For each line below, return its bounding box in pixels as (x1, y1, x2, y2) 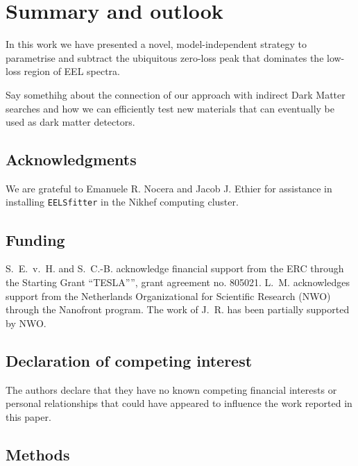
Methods (6, 443, 70, 465)
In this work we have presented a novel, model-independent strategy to (6, 37, 307, 51)
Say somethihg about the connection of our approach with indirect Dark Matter (6, 87, 346, 101)
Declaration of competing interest (6, 349, 253, 371)
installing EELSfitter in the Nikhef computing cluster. (6, 194, 239, 209)
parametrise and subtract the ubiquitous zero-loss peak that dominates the (6, 50, 324, 65)
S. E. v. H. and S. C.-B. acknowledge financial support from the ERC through (6, 261, 344, 276)
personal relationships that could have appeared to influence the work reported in (6, 396, 352, 410)
